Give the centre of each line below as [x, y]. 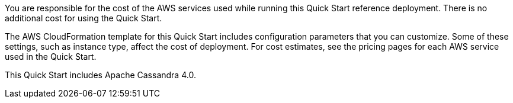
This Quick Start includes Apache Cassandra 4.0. [100, 75]
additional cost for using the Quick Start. [84, 18]
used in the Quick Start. [51, 57]
